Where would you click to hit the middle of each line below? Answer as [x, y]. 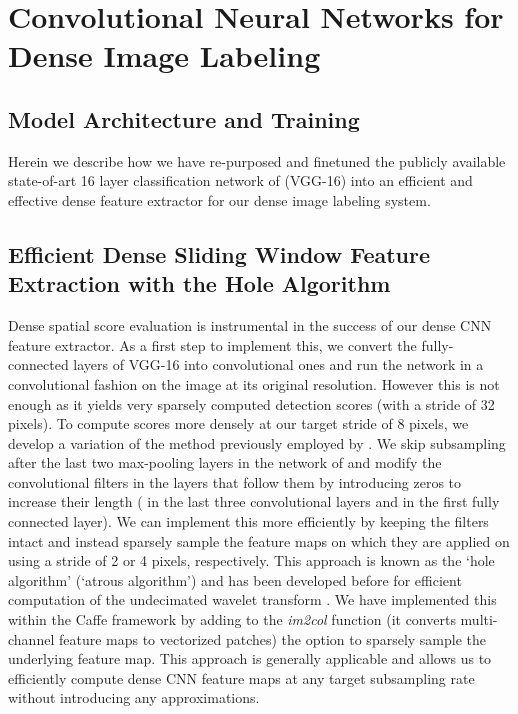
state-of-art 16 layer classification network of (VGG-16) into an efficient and [240, 180]
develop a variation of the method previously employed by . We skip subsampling [257, 442]
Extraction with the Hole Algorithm [199, 283]
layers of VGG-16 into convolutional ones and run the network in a [278, 364]
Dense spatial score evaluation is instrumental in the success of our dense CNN [250, 325]
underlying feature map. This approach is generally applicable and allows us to [250, 658]
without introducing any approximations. [134, 697]
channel [31, 638]
